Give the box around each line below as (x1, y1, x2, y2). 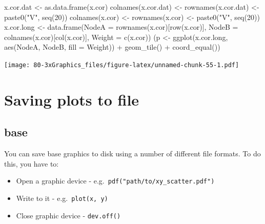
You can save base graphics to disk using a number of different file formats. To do (4, 148, 261, 159)
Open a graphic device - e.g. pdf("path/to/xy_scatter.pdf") (16, 175, 215, 186)
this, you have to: (4, 158, 59, 169)
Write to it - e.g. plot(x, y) (16, 193, 108, 203)
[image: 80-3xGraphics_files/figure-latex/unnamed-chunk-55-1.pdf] (4, 61, 239, 69)
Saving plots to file (4, 89, 139, 110)
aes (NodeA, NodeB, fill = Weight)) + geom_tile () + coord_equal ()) (4, 42, 220, 52)
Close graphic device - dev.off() (16, 210, 121, 220)
